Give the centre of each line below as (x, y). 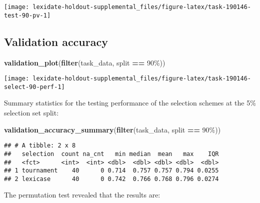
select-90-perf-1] (34, 87)
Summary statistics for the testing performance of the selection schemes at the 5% (130, 103)
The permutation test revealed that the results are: (82, 195)
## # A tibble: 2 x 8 (40, 146)
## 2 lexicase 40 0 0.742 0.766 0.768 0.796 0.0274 (111, 179)
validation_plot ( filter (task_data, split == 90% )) (85, 62)
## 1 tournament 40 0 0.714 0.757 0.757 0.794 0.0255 (111, 171)
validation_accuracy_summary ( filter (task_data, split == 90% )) (112, 129)
